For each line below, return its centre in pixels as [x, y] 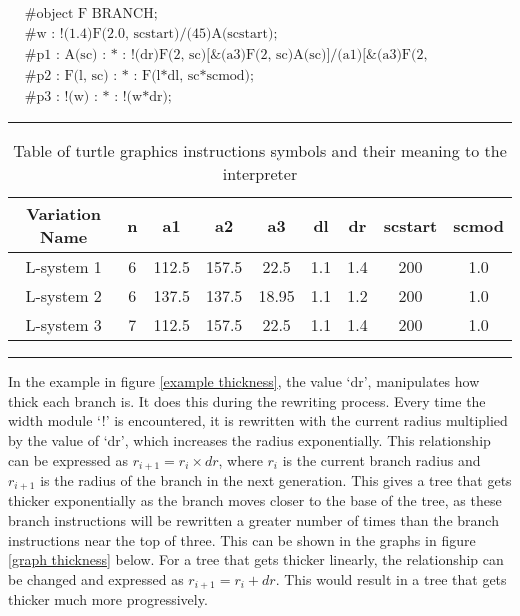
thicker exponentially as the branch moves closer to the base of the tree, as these [255, 500]
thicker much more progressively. [108, 599]
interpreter [260, 174]
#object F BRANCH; [91, 14]
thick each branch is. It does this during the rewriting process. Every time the [247, 400]
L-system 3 [63, 325]
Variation [63, 214]
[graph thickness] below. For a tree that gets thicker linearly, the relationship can [256, 559]
